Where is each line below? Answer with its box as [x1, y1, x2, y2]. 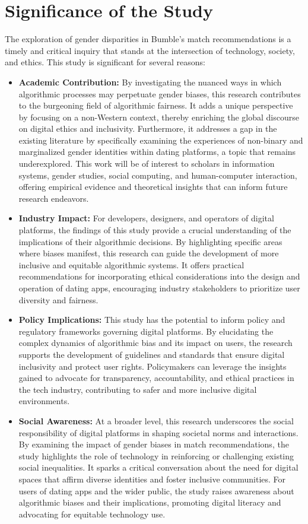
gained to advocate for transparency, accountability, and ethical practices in [18, 371, 294, 384]
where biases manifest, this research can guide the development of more [18, 247, 279, 259]
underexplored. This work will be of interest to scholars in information [18, 157, 275, 170]
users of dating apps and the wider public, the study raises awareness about [18, 484, 294, 497]
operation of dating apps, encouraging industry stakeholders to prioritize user [18, 282, 300, 294]
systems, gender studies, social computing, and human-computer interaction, [18, 169, 297, 181]
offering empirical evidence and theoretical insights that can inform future [18, 180, 288, 193]
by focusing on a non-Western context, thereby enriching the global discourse [18, 110, 300, 123]
